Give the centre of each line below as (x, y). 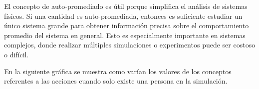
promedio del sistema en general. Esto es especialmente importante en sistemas (125, 35)
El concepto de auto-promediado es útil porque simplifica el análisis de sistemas (126, 6)
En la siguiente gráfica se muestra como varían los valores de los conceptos (118, 71)
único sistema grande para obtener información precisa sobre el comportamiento (127, 25)
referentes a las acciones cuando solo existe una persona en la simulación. (116, 81)
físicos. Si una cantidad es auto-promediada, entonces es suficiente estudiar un (123, 16)
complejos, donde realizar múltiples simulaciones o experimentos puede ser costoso (130, 45)
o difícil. (16, 54)
